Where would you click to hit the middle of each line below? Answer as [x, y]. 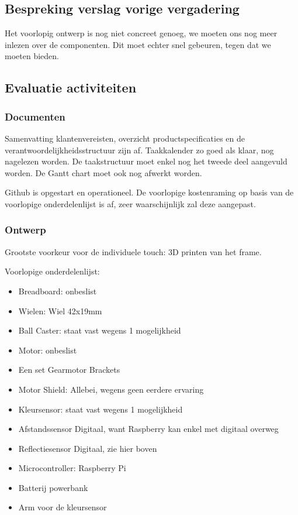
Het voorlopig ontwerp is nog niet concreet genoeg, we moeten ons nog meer [141, 33]
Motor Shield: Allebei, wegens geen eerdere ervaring [111, 389]
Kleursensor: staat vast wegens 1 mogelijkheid [101, 409]
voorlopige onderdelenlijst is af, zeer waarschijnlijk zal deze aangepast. [130, 203]
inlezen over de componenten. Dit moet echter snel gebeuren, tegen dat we [138, 44]
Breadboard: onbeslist [58, 291]
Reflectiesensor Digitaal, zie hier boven [88, 448]
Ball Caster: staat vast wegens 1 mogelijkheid [100, 330]
